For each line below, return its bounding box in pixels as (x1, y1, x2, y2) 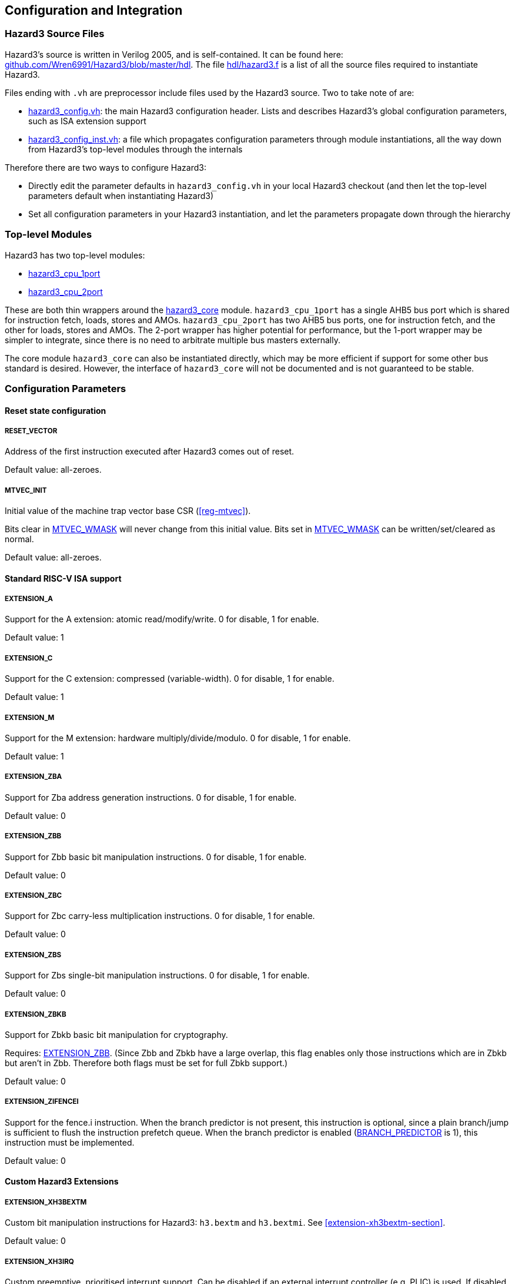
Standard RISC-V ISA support (5, 573, 122, 583)
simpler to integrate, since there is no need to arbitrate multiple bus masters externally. (5, 334, 340, 345)
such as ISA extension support (28, 115, 146, 126)
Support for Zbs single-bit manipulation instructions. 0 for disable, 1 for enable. (5, 970, 310, 981)
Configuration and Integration (5, 3, 183, 18)
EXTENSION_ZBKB (5, 1010, 66, 1018)
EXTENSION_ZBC (5, 891, 62, 900)
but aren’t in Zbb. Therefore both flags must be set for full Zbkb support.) (5, 1057, 288, 1068)
